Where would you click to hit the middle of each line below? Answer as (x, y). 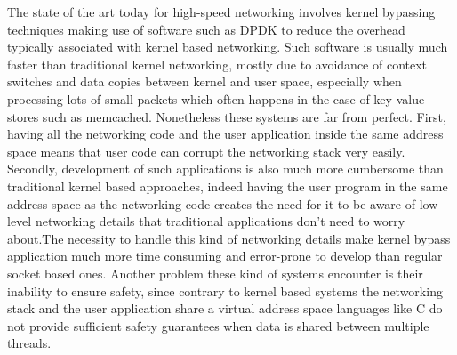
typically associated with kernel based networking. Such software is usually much (228, 47)
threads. (29, 343)
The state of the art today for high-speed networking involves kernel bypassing (221, 12)
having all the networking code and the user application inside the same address (225, 134)
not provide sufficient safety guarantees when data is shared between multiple (218, 325)
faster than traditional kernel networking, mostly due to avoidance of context (217, 64)
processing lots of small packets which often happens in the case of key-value (216, 98)
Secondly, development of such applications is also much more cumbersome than (225, 169)
